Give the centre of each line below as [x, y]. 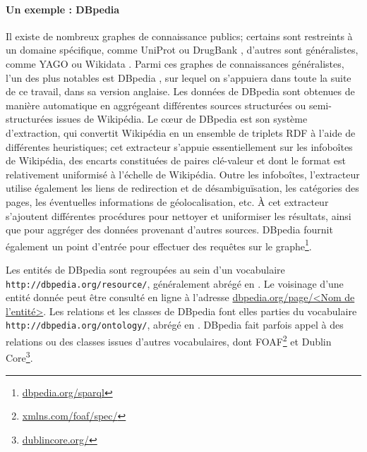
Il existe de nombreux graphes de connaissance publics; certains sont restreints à [179, 36]
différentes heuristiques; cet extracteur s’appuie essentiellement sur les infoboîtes [179, 146]
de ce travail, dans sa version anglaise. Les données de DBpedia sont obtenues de [180, 91]
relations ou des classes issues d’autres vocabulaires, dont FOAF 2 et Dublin [169, 340]
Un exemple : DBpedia [63, 9]
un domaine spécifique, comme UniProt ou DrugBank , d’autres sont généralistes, [182, 50]
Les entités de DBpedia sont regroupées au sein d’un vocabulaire [145, 269]
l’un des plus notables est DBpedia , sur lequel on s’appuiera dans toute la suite [179, 77]
